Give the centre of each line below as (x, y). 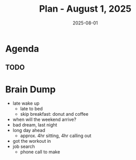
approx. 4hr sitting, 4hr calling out (56, 136)
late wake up (26, 103)
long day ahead (29, 131)
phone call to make (40, 152)
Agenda (22, 49)
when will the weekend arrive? (44, 119)
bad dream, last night (35, 125)
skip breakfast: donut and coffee (54, 114)
